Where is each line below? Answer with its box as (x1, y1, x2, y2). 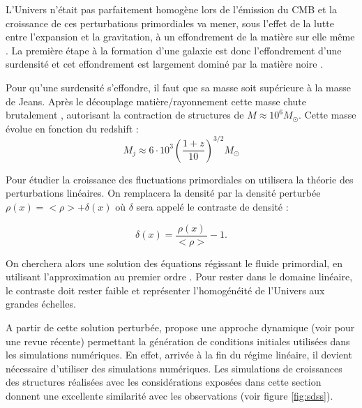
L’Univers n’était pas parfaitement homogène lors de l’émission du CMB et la (6, 2, 337, 16)
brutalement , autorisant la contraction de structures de (6, 107, 244, 122)
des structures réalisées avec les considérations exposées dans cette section (6, 375, 322, 389)
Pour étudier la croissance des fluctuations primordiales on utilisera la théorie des (6, 172, 354, 186)
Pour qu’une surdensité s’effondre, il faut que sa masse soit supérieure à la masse (6, 80, 352, 94)
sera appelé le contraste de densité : (136, 199, 289, 214)
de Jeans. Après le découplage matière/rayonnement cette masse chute (6, 93, 307, 108)
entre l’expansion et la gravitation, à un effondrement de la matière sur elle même (6, 29, 355, 44)
